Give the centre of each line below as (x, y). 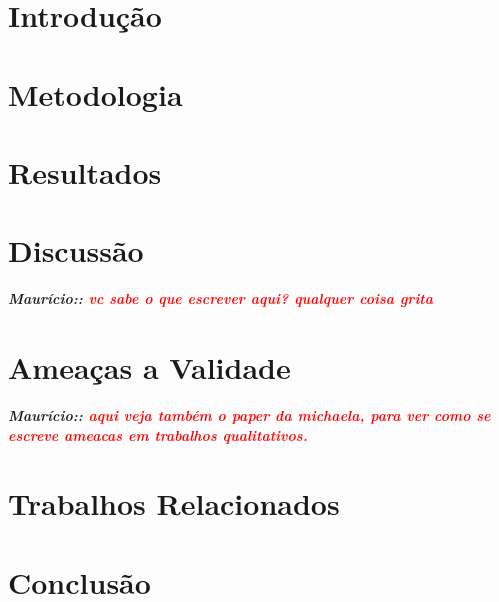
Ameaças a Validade (149, 367)
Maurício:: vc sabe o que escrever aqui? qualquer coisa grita (221, 298)
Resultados (85, 171)
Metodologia (95, 93)
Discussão (76, 250)
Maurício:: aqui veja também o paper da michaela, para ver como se (249, 414)
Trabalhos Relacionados (174, 503)
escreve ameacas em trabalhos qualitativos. (158, 434)
